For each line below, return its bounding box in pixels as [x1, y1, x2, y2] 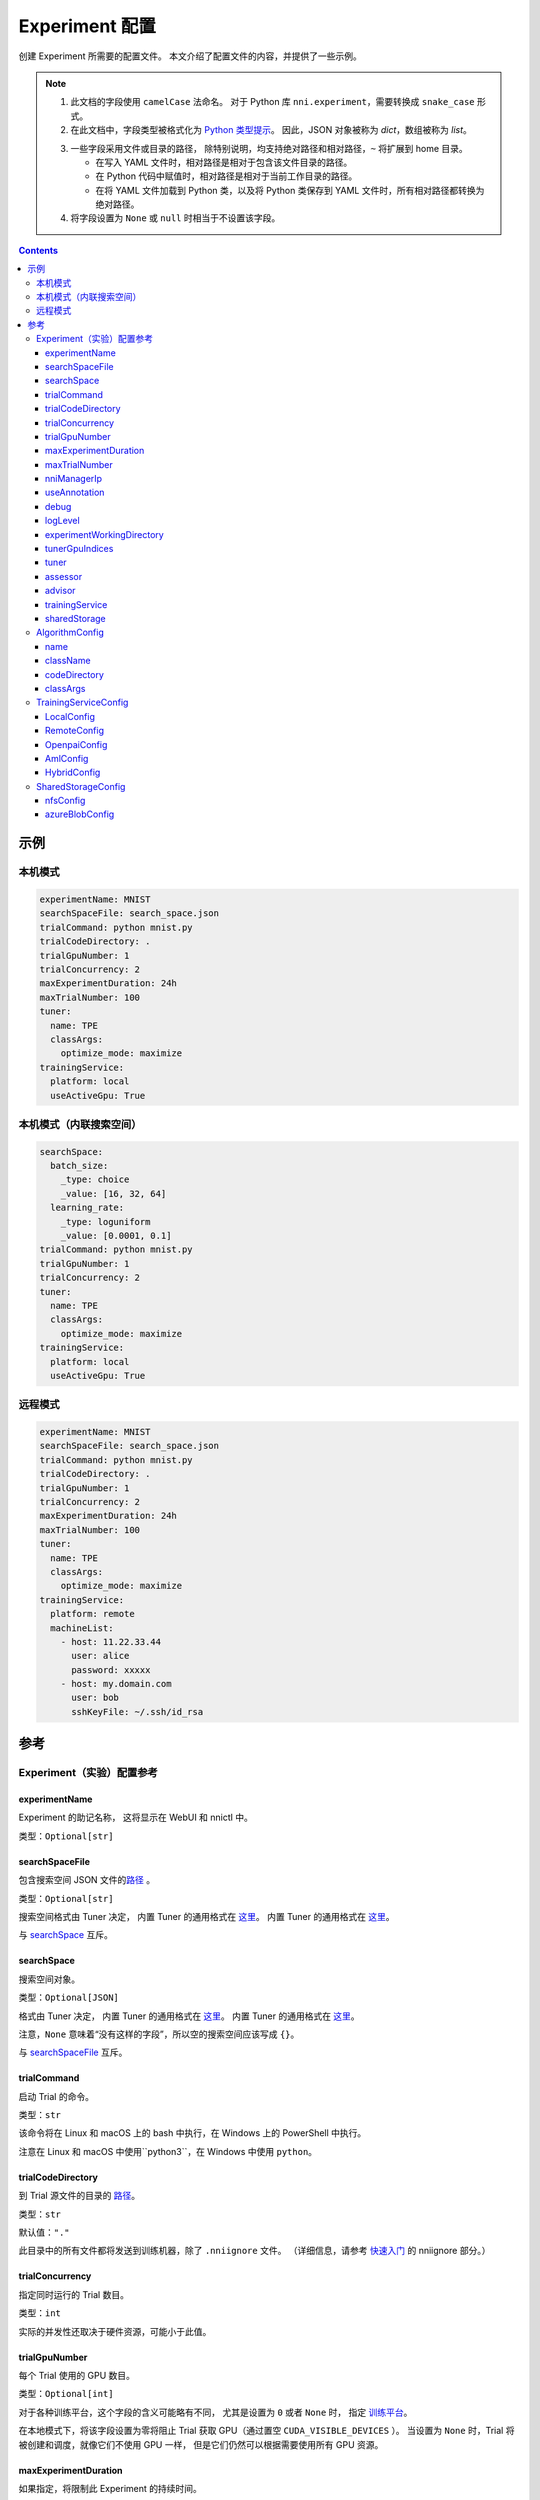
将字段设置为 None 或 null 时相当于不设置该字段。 [70, 212, 281, 224]
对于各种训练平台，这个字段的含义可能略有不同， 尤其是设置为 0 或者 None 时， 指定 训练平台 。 [18, 2406, 413, 2418]
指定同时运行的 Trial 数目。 [18, 2288, 130, 2300]
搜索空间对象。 [18, 1973, 80, 1985]
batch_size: [50, 1160, 109, 1172]
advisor [45, 585, 76, 597]
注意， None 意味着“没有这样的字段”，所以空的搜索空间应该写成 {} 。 [18, 2028, 300, 2040]
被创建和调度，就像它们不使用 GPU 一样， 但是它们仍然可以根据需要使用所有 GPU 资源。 [18, 2438, 384, 2450]
